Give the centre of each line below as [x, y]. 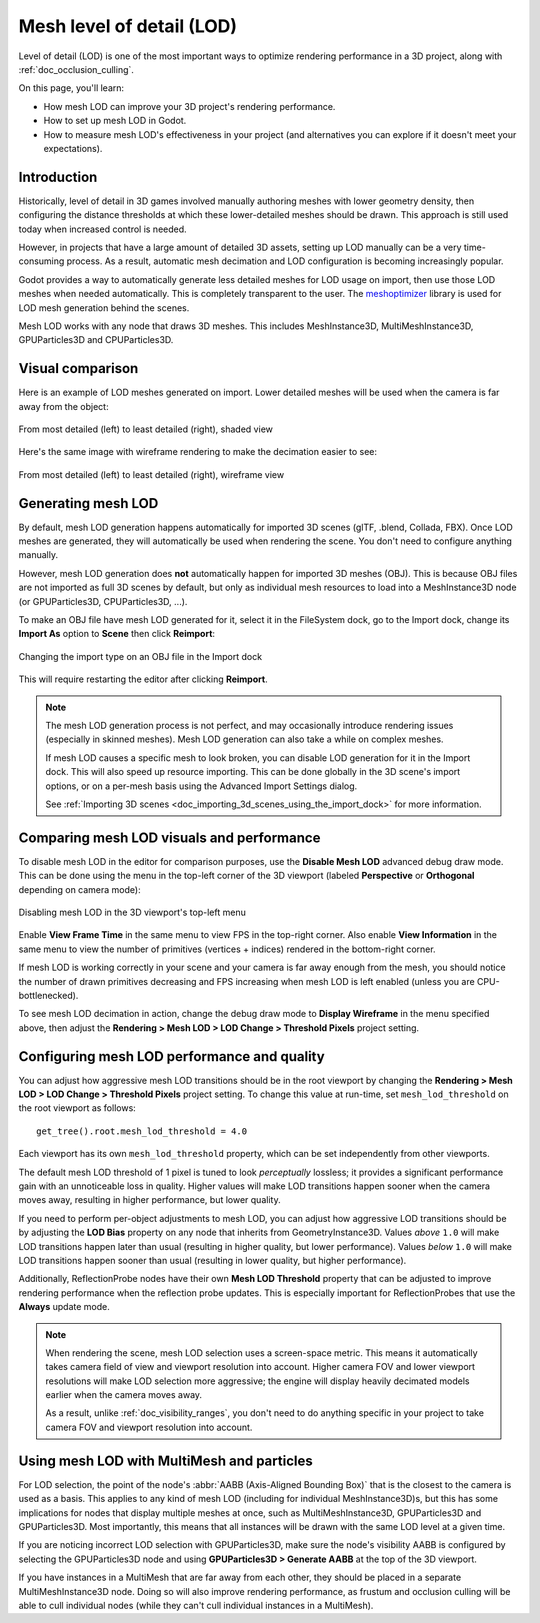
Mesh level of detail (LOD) [128, 26]
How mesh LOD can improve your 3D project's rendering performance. [189, 106]
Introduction [58, 176]
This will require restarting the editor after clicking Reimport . [143, 679]
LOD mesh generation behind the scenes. [104, 307]
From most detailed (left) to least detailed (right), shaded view [146, 429]
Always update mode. [64, 1307]
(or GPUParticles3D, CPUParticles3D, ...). [103, 601]
